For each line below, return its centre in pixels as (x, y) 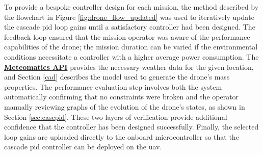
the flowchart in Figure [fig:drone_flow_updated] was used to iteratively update (129, 17)
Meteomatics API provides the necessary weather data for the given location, (129, 67)
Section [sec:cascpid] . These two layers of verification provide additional (116, 117)
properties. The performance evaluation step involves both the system (113, 86)
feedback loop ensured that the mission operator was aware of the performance (127, 36)
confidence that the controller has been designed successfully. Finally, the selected (131, 127)
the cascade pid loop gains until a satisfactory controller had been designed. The (130, 27)
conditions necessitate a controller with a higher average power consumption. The (131, 56)
